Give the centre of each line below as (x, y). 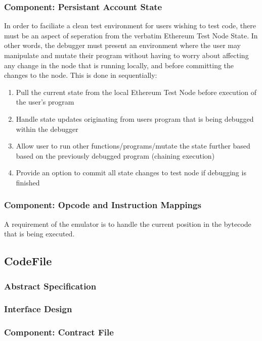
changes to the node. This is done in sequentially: (81, 75)
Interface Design (38, 309)
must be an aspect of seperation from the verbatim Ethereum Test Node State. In (131, 35)
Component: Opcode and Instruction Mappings (103, 205)
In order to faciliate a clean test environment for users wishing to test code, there (130, 26)
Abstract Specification (50, 286)
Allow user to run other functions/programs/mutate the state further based (133, 146)
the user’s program (45, 102)
